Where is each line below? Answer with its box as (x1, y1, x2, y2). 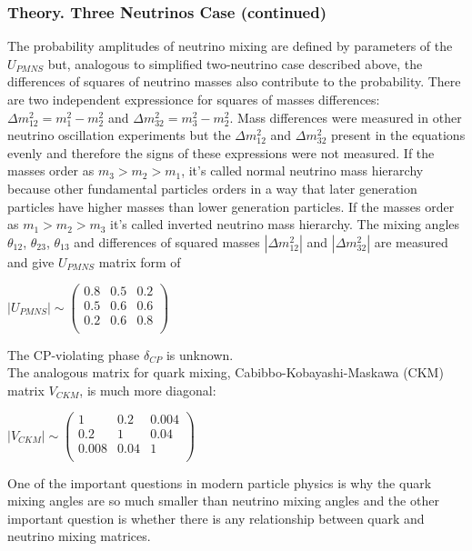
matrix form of (98, 252, 181, 271)
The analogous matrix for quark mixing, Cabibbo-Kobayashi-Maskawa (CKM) (7, 363, 444, 382)
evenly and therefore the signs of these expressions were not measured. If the (7, 143, 435, 162)
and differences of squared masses (74, 232, 260, 251)
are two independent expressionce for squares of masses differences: (7, 90, 380, 108)
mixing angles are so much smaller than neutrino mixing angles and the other (7, 491, 439, 510)
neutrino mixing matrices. (7, 526, 151, 546)
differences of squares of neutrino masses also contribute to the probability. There (7, 72, 461, 91)
